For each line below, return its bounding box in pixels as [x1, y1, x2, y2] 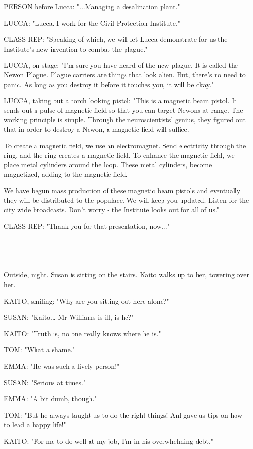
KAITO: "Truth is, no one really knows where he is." [4, 328, 161, 338]
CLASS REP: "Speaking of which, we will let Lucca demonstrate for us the [4, 34, 228, 44]
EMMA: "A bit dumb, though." [4, 394, 97, 404]
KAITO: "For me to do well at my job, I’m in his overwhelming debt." [4, 436, 214, 446]
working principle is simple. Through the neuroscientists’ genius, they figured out [4, 114, 246, 125]
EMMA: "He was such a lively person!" [4, 361, 120, 371]
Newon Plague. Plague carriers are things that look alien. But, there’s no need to [4, 69, 246, 79]
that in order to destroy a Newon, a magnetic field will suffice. [4, 124, 189, 134]
